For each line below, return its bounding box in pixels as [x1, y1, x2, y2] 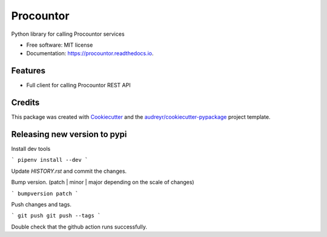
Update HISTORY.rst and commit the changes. [11, 167, 127, 175]
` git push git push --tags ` [11, 212, 101, 219]
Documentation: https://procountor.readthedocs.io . [26, 50, 154, 57]
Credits [11, 98, 40, 108]
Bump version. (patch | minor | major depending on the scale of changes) [11, 179, 194, 186]
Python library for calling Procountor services [11, 30, 125, 38]
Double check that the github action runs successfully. [11, 223, 148, 230]
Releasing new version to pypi [11, 129, 127, 139]
